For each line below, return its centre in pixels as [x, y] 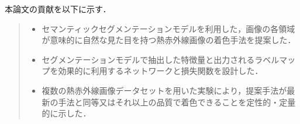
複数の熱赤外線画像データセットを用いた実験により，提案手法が [164, 90]
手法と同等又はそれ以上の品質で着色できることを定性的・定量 [177, 102]
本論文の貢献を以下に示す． [58, 9]
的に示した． [66, 113]
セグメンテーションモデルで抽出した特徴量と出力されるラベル [161, 59]
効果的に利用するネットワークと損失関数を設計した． [161, 71]
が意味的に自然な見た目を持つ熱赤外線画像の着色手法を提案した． [169, 40]
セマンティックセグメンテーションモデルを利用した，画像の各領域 [168, 28]
